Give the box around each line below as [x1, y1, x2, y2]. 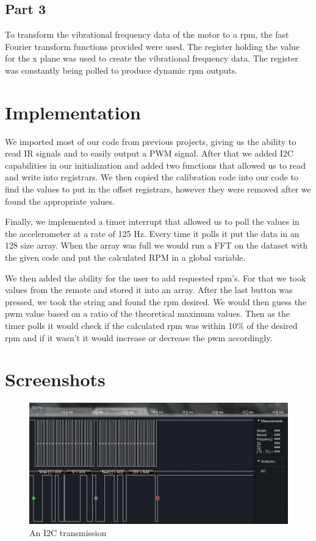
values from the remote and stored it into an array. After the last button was [5, 283, 293, 296]
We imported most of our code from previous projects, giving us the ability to [5, 135, 296, 147]
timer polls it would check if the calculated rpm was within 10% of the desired [5, 319, 298, 332]
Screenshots [5, 367, 106, 392]
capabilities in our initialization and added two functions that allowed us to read [5, 158, 306, 171]
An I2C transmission [29, 526, 107, 539]
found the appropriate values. [5, 194, 115, 207]
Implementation [5, 99, 141, 124]
